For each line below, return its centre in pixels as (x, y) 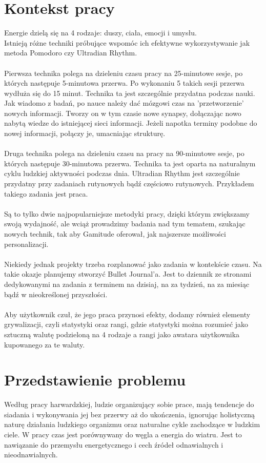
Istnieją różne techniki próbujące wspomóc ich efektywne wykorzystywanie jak (127, 42)
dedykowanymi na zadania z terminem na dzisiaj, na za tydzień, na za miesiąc (127, 284)
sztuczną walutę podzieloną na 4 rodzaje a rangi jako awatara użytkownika (122, 334)
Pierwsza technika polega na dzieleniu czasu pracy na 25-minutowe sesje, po (124, 73)
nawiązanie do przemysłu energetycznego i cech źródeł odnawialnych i (114, 444)
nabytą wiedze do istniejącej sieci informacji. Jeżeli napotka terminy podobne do (131, 123)
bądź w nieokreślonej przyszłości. (56, 294)
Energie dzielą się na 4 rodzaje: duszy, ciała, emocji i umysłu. (100, 33)
